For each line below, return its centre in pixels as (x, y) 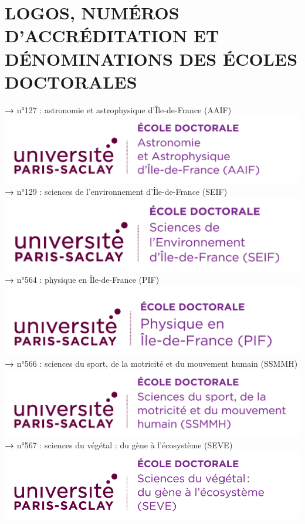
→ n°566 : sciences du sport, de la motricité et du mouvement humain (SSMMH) (151, 364)
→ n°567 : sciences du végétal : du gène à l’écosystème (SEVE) (119, 445)
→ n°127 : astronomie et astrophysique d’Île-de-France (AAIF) (118, 109)
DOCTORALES (71, 81)
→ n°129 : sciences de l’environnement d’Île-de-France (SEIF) (116, 192)
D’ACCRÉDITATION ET (112, 36)
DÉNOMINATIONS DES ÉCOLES (151, 58)
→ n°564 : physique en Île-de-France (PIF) (82, 280)
